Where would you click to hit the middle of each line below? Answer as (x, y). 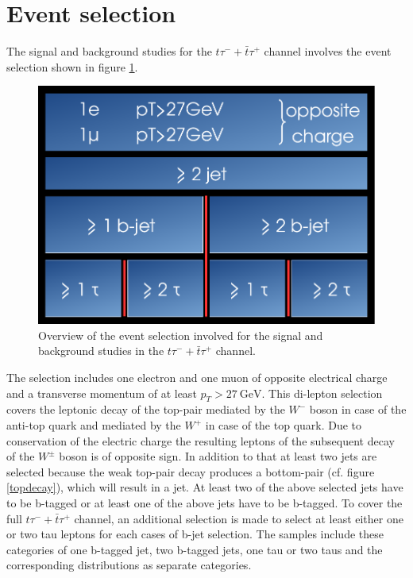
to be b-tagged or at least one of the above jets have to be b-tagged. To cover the (205, 502)
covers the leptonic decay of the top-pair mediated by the (146, 409)
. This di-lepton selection (322, 393)
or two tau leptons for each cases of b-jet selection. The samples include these (195, 534)
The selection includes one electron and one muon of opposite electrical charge (197, 378)
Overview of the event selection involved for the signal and (181, 335)
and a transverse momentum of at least (102, 393)
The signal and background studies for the (109, 51)
